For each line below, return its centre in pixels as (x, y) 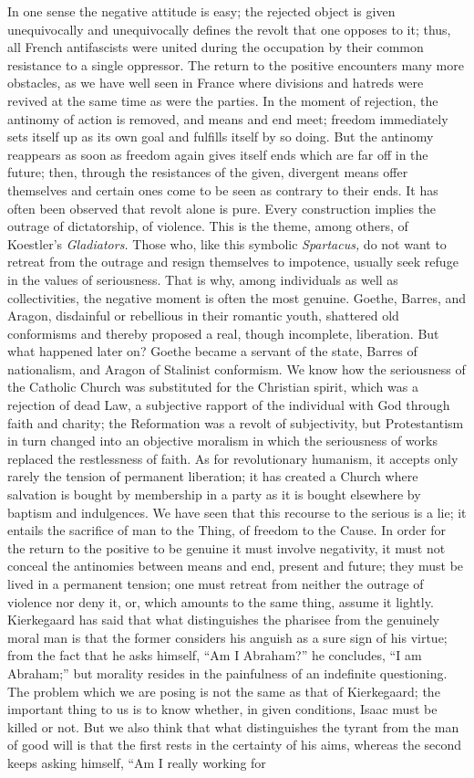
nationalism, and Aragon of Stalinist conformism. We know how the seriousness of (237, 368)
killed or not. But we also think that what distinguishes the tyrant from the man (233, 726)
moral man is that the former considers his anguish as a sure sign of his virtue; (227, 637)
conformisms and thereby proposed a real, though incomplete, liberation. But (223, 333)
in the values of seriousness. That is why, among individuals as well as (203, 279)
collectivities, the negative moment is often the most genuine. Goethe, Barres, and (237, 297)
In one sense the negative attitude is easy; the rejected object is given (201, 11)
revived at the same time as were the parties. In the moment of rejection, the (223, 100)
